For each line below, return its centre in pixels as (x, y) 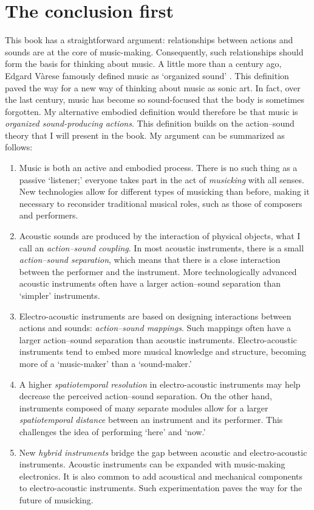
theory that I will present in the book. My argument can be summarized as (145, 135)
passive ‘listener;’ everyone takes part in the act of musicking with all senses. (162, 179)
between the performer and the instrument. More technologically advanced (158, 271)
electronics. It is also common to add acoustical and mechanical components (161, 476)
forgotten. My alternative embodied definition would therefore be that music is (152, 111)
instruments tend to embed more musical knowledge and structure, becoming (162, 351)
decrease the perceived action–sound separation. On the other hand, (145, 396)
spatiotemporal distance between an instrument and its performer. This (151, 420)
